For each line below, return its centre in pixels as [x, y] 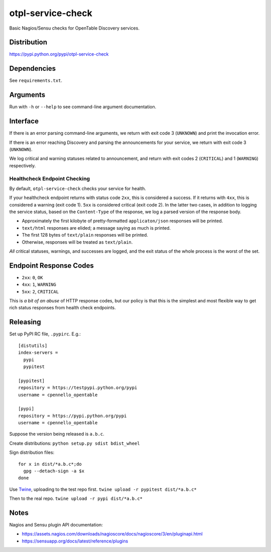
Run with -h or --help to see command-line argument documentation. [83, 107]
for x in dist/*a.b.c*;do [50, 464]
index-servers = [38, 353]
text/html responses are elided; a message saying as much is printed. [96, 228]
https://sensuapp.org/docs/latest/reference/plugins [75, 541]
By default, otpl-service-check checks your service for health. [78, 189]
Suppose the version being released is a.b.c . [57, 434]
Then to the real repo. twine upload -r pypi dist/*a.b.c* [76, 498]
